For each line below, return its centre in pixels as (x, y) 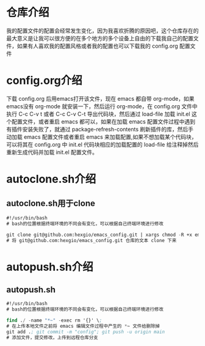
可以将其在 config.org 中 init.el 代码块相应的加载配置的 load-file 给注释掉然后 (103, 144)
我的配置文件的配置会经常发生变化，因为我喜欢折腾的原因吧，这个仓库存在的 (103, 31)
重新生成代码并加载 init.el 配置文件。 (52, 152)
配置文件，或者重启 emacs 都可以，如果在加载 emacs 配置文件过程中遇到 (103, 121)
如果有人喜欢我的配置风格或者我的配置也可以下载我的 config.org (97, 46)
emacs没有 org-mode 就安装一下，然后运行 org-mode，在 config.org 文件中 (102, 106)
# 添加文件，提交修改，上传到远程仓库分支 (52, 337)
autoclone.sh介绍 (51, 179)
